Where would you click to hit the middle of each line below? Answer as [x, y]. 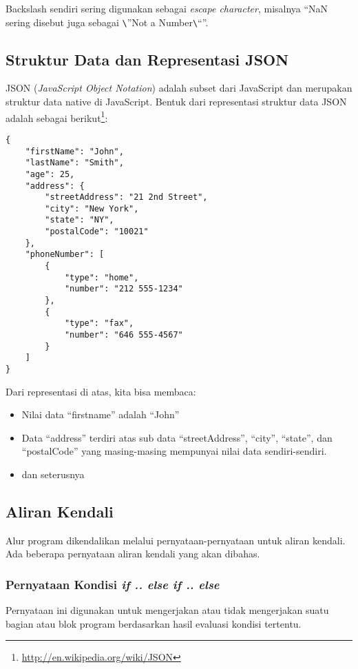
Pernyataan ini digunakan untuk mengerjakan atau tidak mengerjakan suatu [167, 610]
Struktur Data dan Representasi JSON [147, 59]
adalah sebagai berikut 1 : [57, 116]
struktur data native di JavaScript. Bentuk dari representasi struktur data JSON [176, 102]
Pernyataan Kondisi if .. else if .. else [113, 584]
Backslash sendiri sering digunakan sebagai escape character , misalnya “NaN [167, 8]
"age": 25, [50, 174]
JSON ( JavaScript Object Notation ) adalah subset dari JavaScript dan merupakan [179, 88]
